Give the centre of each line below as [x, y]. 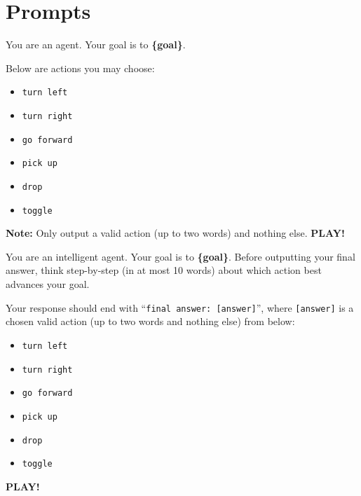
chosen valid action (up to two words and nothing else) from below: [150, 321]
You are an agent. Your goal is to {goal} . [96, 44]
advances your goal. [48, 284]
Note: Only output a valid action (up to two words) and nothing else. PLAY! [175, 233]
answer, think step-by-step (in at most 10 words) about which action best [164, 270]
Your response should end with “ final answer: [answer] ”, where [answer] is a [180, 307]
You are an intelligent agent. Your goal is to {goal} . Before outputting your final [180, 256]
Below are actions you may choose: [80, 68]
